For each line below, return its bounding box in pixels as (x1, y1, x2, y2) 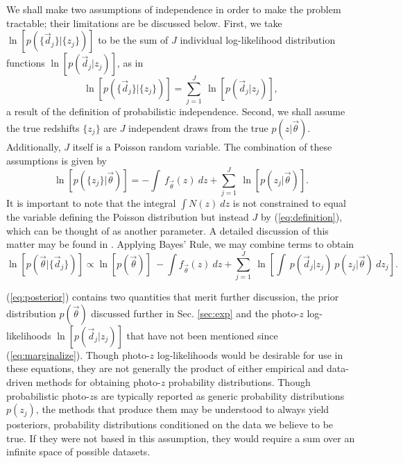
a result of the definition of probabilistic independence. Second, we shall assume (6, 104, 345, 119)
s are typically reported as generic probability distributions (94, 388, 345, 403)
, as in (117, 56, 144, 70)
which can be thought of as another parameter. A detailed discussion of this (6, 223, 329, 237)
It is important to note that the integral (6, 196, 176, 210)
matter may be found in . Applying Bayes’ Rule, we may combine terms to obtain (6, 237, 354, 251)
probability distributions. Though (168, 374, 311, 389)
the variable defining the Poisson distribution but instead (6, 210, 249, 224)
